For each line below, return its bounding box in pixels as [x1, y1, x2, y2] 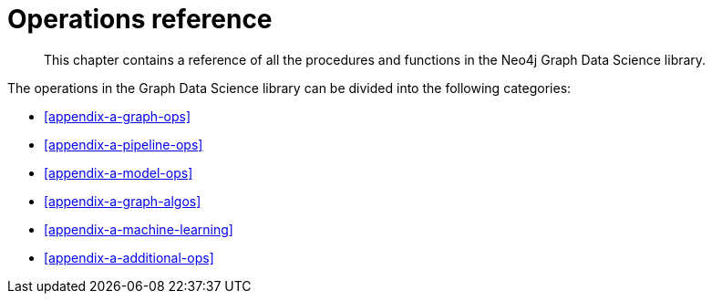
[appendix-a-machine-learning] [44, 221, 233, 237]
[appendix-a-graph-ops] [44, 108, 191, 124]
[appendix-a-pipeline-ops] [44, 136, 203, 152]
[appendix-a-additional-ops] [44, 249, 214, 265]
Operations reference [7, 4, 273, 35]
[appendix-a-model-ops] [44, 164, 193, 181]
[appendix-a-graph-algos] [44, 192, 201, 209]
